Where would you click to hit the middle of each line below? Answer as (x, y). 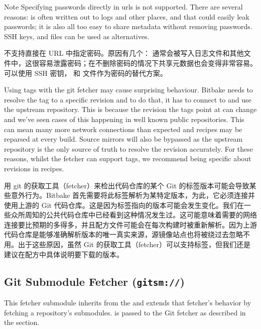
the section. (22, 322)
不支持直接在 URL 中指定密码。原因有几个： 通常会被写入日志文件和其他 (124, 53)
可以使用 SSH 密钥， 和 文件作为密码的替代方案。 (86, 73)
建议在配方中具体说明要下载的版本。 (64, 254)
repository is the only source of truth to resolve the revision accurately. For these (129, 148)
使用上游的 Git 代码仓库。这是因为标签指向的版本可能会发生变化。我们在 (124, 205)
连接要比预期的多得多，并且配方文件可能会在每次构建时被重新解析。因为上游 (130, 224)
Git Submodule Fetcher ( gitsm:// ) (94, 281)
